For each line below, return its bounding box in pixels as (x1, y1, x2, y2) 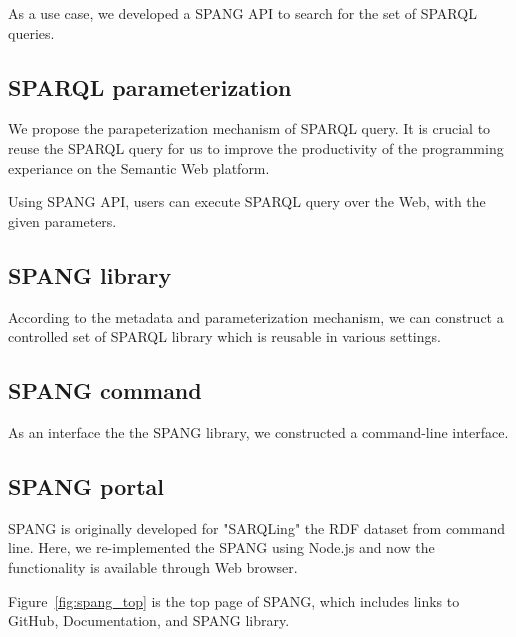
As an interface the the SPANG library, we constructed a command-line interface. (8, 421, 509, 442)
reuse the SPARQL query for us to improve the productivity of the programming (8, 137, 504, 158)
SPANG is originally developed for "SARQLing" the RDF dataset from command (8, 517, 505, 538)
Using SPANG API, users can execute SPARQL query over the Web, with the (8, 191, 486, 212)
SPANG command (8, 375, 202, 406)
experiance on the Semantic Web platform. (8, 157, 270, 178)
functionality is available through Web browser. (8, 556, 298, 577)
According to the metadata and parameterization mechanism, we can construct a (8, 306, 504, 327)
